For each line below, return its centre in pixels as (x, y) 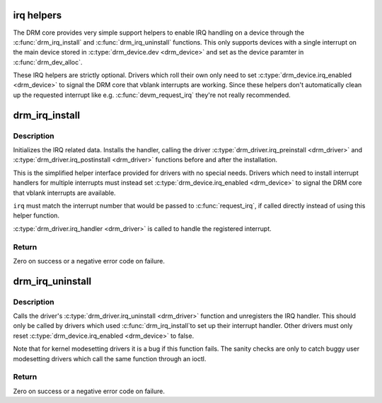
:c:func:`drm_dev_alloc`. (48, 62)
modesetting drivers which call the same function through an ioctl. (110, 358)
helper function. (36, 215)
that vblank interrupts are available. (64, 193)
